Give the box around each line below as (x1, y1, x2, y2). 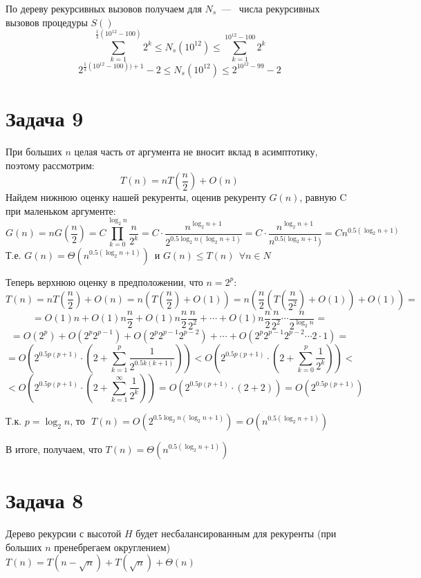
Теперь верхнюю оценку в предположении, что (6, 274, 203, 289)
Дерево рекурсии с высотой (6, 526, 122, 541)
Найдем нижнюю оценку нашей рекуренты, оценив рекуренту (6, 190, 266, 204)
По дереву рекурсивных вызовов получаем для (6, 1, 202, 15)
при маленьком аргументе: (6, 203, 116, 218)
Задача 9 (6, 104, 84, 132)
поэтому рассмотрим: (6, 157, 95, 172)
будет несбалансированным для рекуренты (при (135, 526, 337, 541)
